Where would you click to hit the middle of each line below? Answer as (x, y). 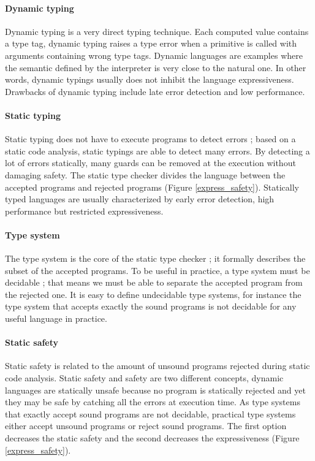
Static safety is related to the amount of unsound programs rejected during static (157, 366)
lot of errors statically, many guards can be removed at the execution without (150, 163)
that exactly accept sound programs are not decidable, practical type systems (150, 413)
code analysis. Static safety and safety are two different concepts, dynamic (144, 378)
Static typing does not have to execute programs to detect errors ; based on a (150, 139)
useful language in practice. (56, 318)
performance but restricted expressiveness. (84, 211)
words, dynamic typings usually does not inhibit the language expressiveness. (150, 79)
